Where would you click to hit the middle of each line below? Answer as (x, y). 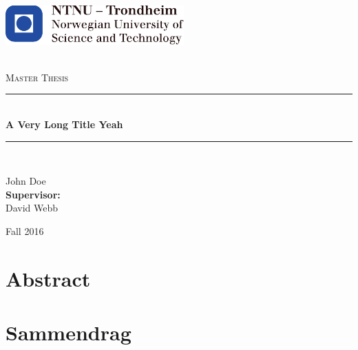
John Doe (26, 181)
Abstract (48, 278)
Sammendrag (69, 332)
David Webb (32, 208)
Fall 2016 (25, 231)
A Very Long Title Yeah (64, 124)
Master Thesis (37, 77)
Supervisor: (33, 194)
